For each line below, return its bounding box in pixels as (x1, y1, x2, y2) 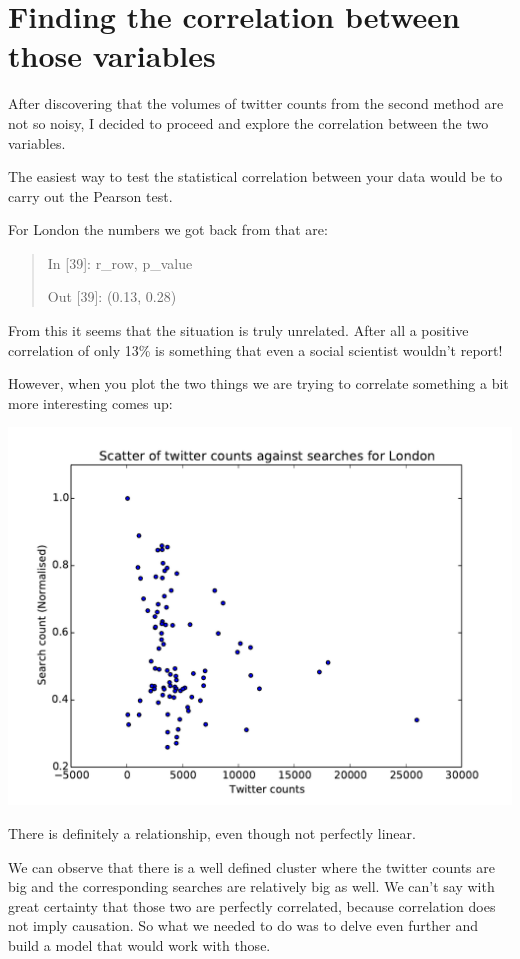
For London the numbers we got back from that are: (8, 219, 328, 240)
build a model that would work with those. (8, 935, 271, 955)
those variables (8, 35, 216, 76)
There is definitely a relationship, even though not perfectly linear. (8, 823, 416, 844)
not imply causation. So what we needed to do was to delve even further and (8, 915, 478, 936)
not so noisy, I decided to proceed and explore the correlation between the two (8, 112, 489, 133)
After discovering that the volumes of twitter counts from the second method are (8, 93, 504, 114)
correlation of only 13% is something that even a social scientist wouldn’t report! (8, 339, 503, 360)
